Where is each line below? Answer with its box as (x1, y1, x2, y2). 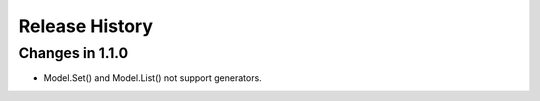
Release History (18, 15, 154, 37)
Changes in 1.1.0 (18, 44, 129, 62)
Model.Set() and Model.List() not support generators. (43, 72, 262, 84)
